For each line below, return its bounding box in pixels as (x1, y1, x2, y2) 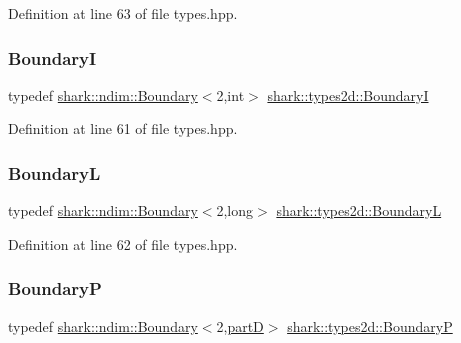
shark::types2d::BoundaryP (287, 315, 453, 336)
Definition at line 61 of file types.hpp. (8, 118, 238, 139)
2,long (216, 200, 254, 221)
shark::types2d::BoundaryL (276, 200, 442, 221)
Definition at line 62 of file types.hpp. (8, 233, 238, 254)
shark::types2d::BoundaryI (267, 84, 429, 105)
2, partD (216, 315, 264, 336)
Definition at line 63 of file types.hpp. (8, 3, 238, 23)
